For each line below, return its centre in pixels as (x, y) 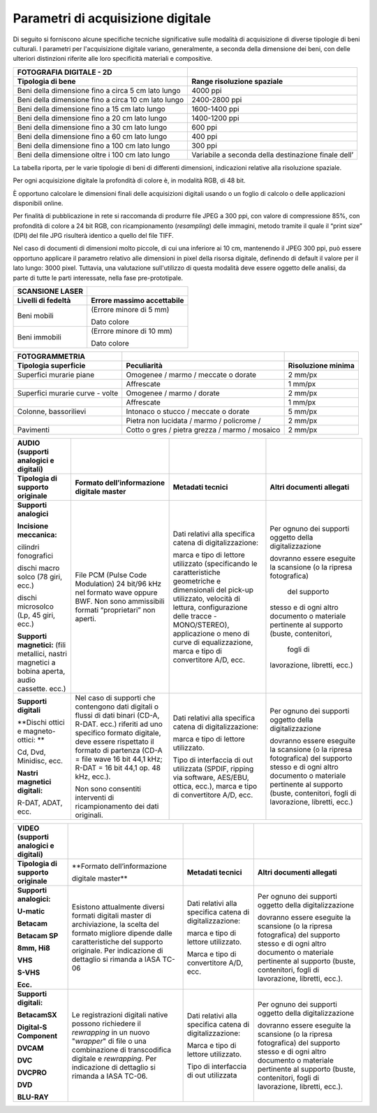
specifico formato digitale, (118, 733)
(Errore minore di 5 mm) (130, 310)
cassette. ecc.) (42, 689)
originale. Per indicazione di (117, 951)
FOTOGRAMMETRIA (51, 357)
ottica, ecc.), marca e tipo (215, 786)
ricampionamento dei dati (117, 807)
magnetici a (36, 662)
